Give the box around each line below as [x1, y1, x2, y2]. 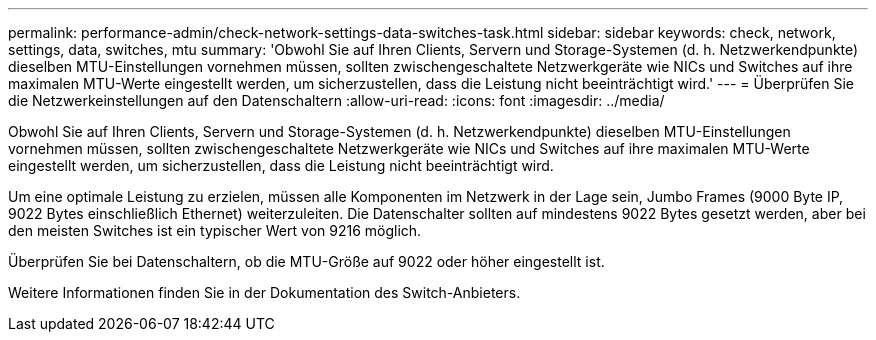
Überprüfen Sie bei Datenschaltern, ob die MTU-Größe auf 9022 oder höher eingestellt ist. [8, 253, 605, 270]
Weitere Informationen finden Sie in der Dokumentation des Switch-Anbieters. [8, 284, 521, 301]
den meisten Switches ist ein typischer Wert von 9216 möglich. [8, 222, 422, 239]
